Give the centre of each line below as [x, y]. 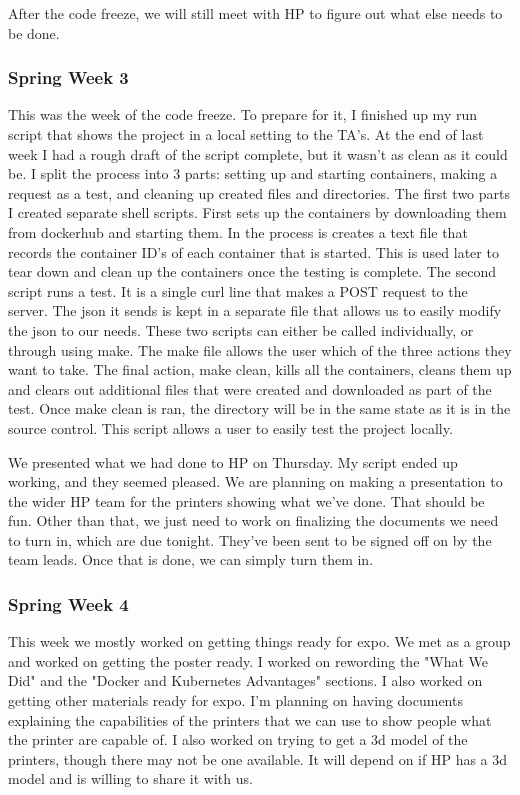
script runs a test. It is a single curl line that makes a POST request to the [238, 290]
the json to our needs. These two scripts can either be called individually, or [241, 329]
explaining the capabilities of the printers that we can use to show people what [250, 719]
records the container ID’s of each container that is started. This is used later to [253, 251]
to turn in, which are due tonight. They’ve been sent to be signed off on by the [250, 539]
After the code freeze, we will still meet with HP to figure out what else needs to [255, 13]
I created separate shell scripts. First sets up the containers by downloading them [257, 212]
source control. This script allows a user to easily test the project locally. [230, 427]
